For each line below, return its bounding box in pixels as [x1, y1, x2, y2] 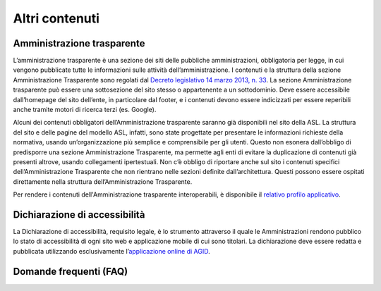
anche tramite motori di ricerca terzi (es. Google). [13, 106, 157, 114]
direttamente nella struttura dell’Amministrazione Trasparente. [13, 177, 193, 186]
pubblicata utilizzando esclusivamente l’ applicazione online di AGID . [13, 247, 211, 255]
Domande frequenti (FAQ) [13, 265, 128, 278]
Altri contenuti [13, 11, 100, 26]
